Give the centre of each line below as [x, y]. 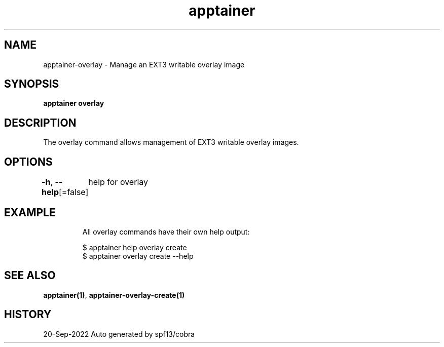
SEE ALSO [30, 276]
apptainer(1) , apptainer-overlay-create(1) [114, 295]
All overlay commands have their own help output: [166, 232]
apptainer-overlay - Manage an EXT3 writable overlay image [144, 64]
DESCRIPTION [40, 123]
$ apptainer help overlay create [135, 247]
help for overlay [118, 182]
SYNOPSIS [32, 84]
